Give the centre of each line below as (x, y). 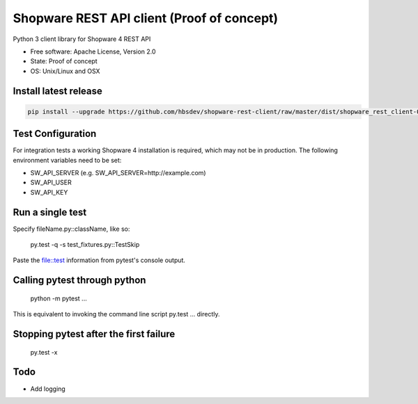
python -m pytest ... (59, 298)
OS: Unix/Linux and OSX (65, 71)
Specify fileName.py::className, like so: (71, 229)
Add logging (48, 389)
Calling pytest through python (79, 281)
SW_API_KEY (49, 192)
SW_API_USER (51, 183)
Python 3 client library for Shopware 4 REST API (82, 39)
